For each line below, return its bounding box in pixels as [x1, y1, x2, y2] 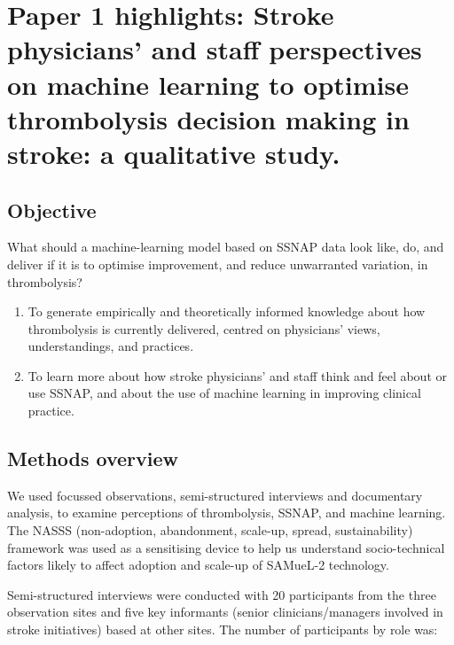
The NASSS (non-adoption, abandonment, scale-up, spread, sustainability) [7, 521, 413, 540]
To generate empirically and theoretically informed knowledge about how [27, 302, 426, 321]
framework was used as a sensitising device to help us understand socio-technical [7, 538, 445, 556]
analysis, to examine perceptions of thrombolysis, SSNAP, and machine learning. [7, 503, 446, 522]
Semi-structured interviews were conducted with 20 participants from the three [7, 585, 436, 603]
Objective [7, 196, 97, 223]
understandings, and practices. [27, 337, 194, 355]
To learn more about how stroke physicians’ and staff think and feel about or [27, 366, 448, 385]
